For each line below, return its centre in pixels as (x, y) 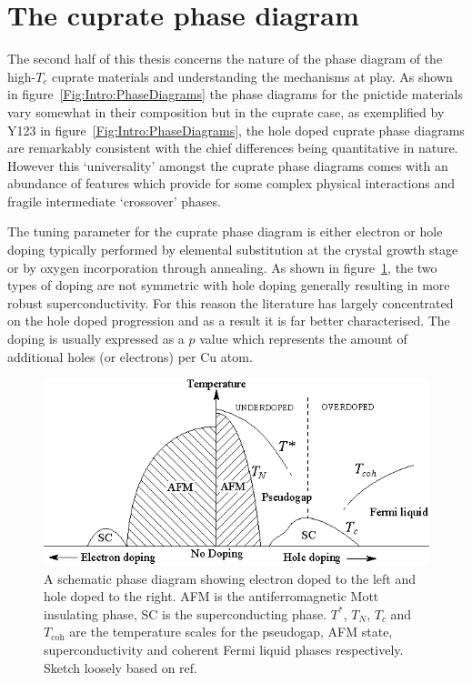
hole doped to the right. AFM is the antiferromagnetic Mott (211, 596)
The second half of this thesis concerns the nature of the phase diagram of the (225, 59)
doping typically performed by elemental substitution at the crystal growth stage (233, 250)
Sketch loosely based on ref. (121, 667)
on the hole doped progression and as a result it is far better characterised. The (229, 321)
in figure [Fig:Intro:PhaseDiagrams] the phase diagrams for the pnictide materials (235, 94)
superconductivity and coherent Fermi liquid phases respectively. (224, 650)
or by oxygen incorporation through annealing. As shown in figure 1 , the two (222, 267)
